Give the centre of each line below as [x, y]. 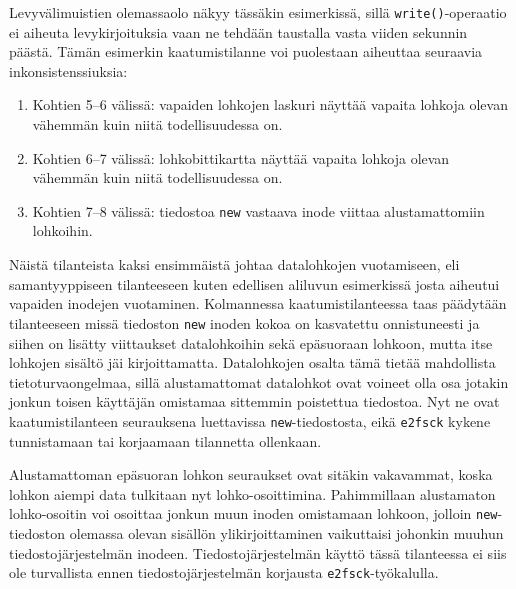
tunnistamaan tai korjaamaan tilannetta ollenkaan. [165, 440]
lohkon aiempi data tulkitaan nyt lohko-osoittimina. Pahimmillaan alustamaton [252, 493]
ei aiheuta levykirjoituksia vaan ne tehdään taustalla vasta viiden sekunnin [238, 31]
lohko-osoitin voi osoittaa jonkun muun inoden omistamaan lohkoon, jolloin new [253, 513]
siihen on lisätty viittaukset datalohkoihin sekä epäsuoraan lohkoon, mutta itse [251, 342]
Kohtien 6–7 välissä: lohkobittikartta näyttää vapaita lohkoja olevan [241, 157]
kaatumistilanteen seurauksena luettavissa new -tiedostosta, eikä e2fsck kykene [250, 420]
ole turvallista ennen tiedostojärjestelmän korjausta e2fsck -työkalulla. [224, 572]
